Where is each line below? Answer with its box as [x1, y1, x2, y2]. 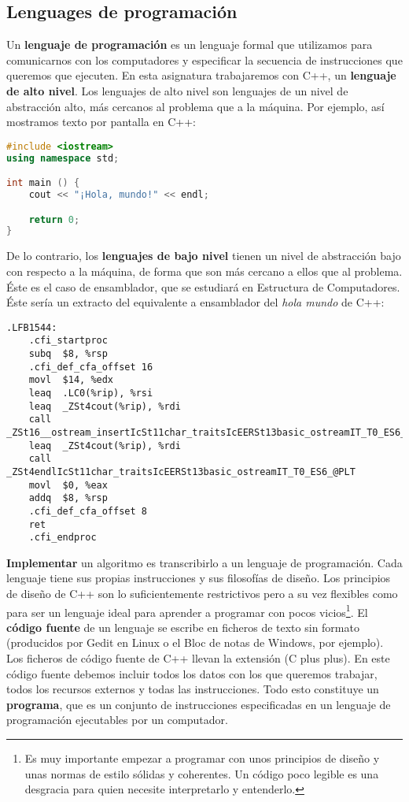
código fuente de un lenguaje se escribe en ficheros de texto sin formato [6, 618, 359, 635]
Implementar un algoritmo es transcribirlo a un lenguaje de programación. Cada [6, 554, 403, 570]
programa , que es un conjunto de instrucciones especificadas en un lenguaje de [6, 696, 391, 712]
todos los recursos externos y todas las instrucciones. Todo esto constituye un [6, 681, 379, 697]
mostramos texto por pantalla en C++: [6, 113, 196, 130]
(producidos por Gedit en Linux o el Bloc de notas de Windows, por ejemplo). [6, 634, 384, 651]
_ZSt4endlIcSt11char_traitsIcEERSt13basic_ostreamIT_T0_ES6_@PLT [6, 466, 356, 477]
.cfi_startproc [28, 335, 108, 347]
